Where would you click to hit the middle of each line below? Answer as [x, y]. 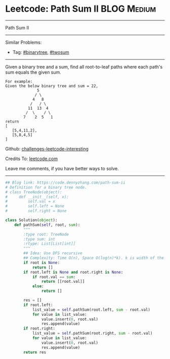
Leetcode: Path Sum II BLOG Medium [81, 9]
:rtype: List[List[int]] [50, 244]
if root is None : [41, 262]
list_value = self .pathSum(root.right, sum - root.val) [92, 334]
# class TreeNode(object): [34, 192]
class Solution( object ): [31, 220]
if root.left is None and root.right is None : [73, 272]
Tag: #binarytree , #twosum [41, 52]
